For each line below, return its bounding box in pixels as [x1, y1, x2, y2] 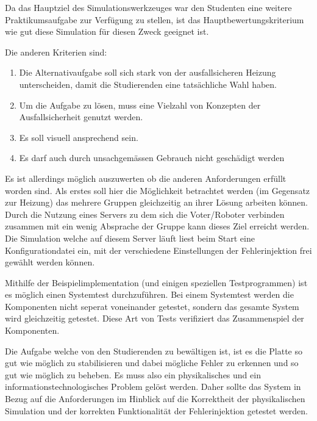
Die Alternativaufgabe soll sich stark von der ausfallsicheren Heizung [19, 66, 276, 79]
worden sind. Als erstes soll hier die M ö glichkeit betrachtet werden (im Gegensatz [5, 184, 310, 196]
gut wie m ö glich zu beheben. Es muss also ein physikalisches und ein [5, 368, 261, 381]
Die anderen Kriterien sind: [5, 45, 107, 58]
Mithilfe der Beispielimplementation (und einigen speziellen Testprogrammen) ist [5, 276, 308, 289]
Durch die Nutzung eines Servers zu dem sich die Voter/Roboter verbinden [5, 207, 285, 220]
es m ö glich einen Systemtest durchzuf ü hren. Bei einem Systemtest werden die [5, 288, 294, 301]
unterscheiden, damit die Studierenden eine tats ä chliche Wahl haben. [19, 77, 277, 90]
